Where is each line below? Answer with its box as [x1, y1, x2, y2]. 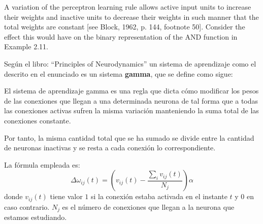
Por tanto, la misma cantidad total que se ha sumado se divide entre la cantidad [4, 132, 254, 143]
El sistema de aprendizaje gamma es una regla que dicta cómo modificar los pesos [4, 85, 259, 96]
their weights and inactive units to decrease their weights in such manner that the [4, 11, 259, 22]
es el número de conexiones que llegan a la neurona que [62, 201, 235, 212]
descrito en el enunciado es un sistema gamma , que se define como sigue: [4, 68, 233, 79]
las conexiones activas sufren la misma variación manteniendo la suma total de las [4, 105, 259, 116]
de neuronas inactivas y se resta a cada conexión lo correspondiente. [4, 142, 216, 153]
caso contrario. [4, 201, 50, 212]
